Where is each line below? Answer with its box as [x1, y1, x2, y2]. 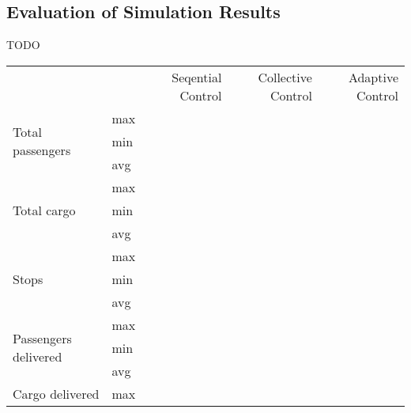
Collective [258, 67, 312, 86]
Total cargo [13, 200, 76, 219]
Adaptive [348, 67, 398, 86]
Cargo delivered [13, 384, 100, 403]
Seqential [172, 67, 222, 86]
